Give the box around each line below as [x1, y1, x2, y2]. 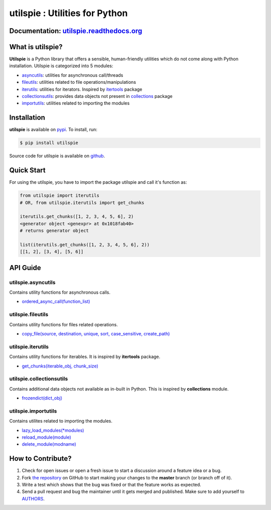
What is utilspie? [9, 43, 63, 51]
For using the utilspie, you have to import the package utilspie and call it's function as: [9, 179, 187, 185]
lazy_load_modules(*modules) [22, 427, 84, 433]
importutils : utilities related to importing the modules [22, 100, 130, 106]
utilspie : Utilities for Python [9, 8, 128, 19]
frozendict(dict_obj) [22, 395, 63, 401]
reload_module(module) [22, 434, 71, 440]
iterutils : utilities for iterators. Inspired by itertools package [22, 86, 143, 92]
